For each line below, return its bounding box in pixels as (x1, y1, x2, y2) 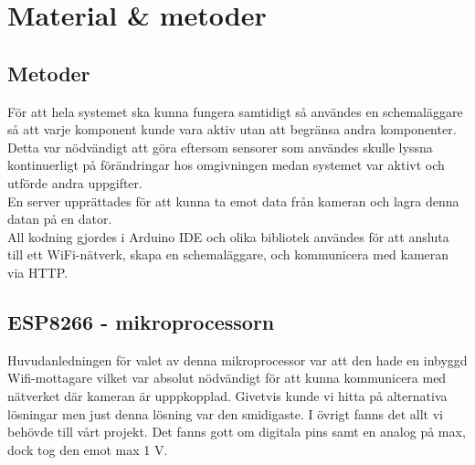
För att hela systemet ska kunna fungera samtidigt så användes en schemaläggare (7, 101, 463, 121)
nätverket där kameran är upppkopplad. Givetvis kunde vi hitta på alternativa (7, 386, 448, 405)
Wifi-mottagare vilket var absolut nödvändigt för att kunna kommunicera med (7, 368, 447, 387)
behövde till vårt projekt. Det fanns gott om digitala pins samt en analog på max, (7, 422, 466, 441)
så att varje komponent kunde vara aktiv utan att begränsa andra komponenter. (7, 120, 457, 139)
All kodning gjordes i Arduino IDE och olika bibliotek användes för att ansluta (7, 227, 449, 246)
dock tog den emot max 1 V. (7, 439, 168, 459)
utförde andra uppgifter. (7, 173, 142, 192)
